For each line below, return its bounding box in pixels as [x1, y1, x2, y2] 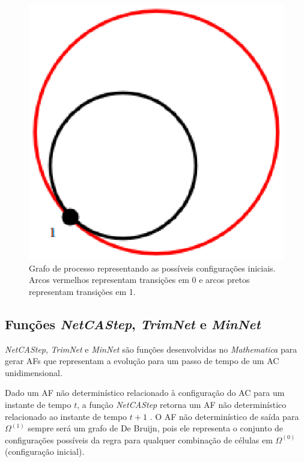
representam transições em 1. [29, 285, 136, 297]
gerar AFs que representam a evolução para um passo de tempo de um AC [5, 354, 279, 367]
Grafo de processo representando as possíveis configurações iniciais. [29, 261, 276, 274]
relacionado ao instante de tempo [5, 410, 127, 422]
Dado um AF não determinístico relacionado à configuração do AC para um [5, 386, 285, 399]
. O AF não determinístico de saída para [150, 410, 299, 422]
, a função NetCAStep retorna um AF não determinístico [77, 398, 287, 410]
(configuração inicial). [5, 445, 85, 458]
